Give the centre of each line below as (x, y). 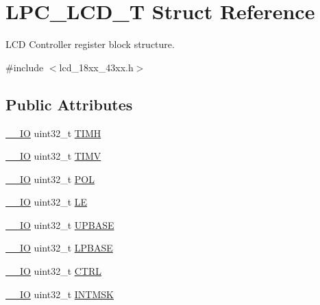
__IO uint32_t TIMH (53, 133)
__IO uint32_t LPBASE (59, 248)
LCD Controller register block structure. (90, 44)
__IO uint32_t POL (50, 179)
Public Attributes (69, 104)
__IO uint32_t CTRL (54, 271)
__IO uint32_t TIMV (53, 156)
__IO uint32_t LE (47, 202)
